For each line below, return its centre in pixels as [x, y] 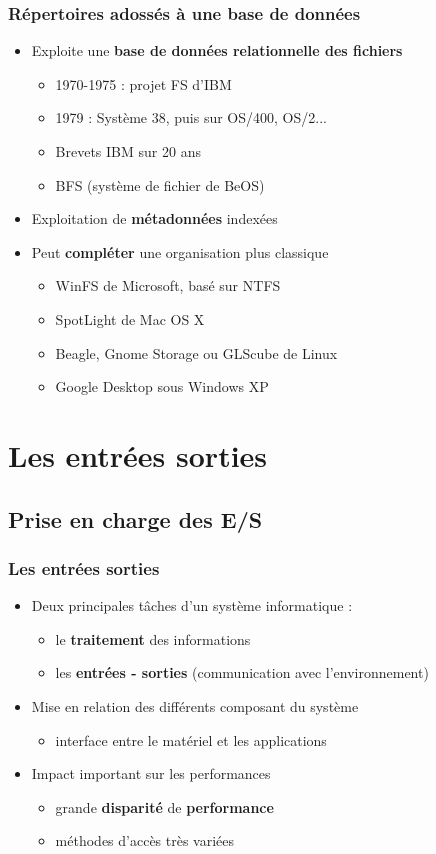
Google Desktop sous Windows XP [162, 386]
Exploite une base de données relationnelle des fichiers [217, 50]
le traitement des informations [153, 638]
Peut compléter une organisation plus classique [180, 251]
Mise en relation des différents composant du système [195, 705]
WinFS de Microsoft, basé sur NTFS [168, 285]
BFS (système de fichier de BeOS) [160, 184]
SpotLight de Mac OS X [130, 318]
